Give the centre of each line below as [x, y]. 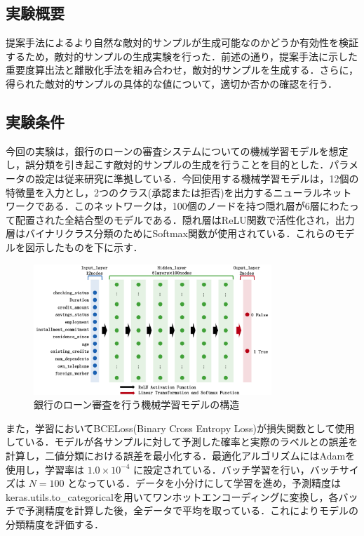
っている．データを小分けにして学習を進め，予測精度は [214, 483]
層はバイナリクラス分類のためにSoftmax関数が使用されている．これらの [170, 233]
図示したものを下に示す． [84, 247]
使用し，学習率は [45, 469]
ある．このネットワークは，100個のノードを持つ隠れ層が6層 [182, 206]
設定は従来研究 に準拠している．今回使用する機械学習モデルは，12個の [197, 178]
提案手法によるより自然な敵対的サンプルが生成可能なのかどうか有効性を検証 [182, 42]
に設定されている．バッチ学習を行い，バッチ [236, 469]
